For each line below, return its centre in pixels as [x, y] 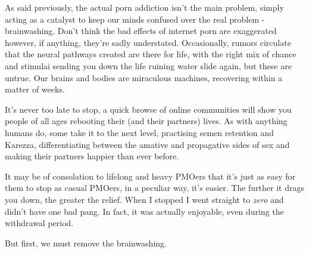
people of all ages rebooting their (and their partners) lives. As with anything [146, 121]
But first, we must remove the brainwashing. [86, 243]
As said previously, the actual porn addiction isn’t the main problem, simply [144, 7]
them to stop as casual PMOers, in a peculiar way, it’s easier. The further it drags [155, 188]
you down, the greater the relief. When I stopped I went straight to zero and [144, 199]
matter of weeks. [35, 89]
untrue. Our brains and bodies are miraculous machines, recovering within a [144, 77]
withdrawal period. [39, 223]
